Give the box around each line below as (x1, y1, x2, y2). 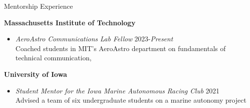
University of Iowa (4, 69, 67, 79)
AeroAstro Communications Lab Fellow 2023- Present (15, 34, 173, 44)
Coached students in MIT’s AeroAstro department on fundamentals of (15, 43, 226, 53)
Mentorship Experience (4, 1, 73, 11)
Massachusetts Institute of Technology (4, 17, 136, 27)
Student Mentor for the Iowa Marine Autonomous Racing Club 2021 (15, 85, 220, 95)
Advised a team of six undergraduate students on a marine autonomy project (15, 95, 247, 105)
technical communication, (15, 53, 92, 63)
